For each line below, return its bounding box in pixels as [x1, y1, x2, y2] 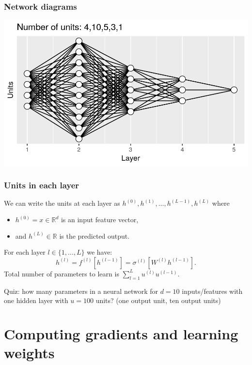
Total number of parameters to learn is [4, 268, 119, 278]
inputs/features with [182, 286, 243, 296]
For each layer [4, 247, 46, 257]
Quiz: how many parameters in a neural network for [4, 286, 158, 296]
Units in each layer [4, 179, 79, 191]
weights [4, 343, 55, 363]
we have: [87, 247, 112, 257]
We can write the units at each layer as [4, 198, 120, 208]
